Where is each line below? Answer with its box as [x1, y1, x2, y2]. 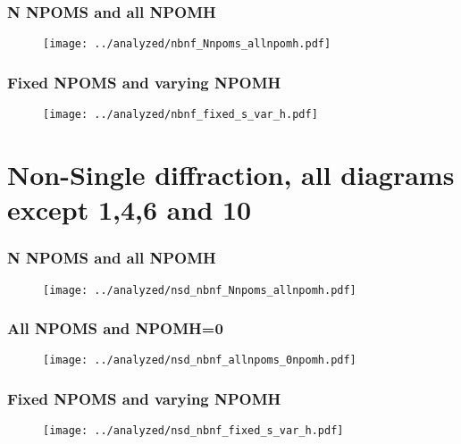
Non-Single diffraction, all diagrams [7, 155, 455, 192]
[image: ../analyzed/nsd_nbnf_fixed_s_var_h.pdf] [43, 424, 344, 438]
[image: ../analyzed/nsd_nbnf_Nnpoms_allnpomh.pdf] [43, 283, 356, 297]
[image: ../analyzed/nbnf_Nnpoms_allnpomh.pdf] [43, 38, 331, 51]
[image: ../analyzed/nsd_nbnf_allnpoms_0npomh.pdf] [43, 354, 356, 367]
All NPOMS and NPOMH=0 [7, 317, 223, 339]
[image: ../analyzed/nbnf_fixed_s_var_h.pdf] [43, 108, 318, 121]
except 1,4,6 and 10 [7, 191, 252, 228]
